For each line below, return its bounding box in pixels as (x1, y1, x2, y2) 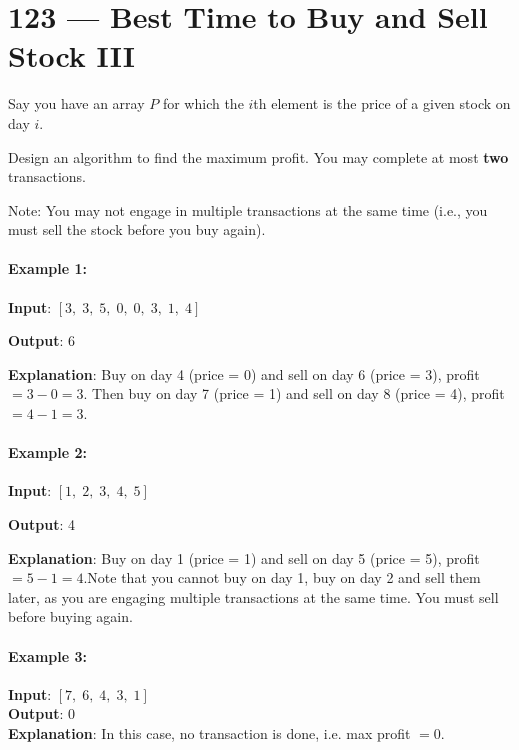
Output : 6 (8, 330, 76, 351)
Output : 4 (8, 514, 76, 535)
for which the (162, 93, 244, 114)
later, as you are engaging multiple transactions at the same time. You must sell (8, 586, 499, 607)
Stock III (8, 35, 135, 76)
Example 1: (8, 258, 87, 279)
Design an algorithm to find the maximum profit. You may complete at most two (8, 146, 509, 167)
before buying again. (8, 606, 133, 627)
